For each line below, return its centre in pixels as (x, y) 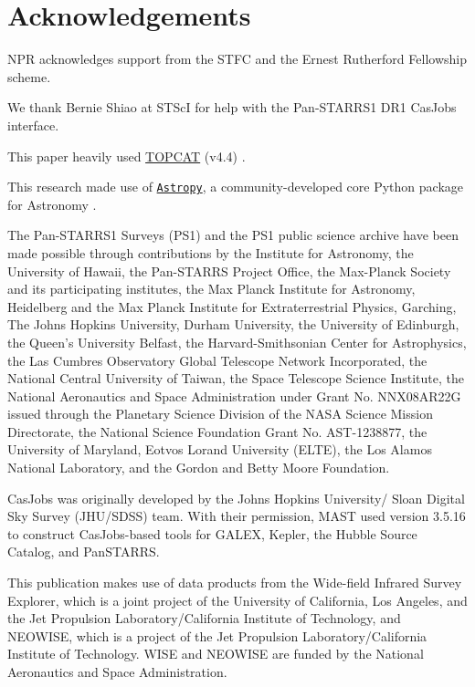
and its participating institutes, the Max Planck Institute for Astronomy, (211, 289)
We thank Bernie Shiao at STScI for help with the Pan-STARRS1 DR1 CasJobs (232, 107)
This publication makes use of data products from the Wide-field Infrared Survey (235, 583)
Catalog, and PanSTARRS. (84, 552)
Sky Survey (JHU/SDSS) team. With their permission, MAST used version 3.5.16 (237, 516)
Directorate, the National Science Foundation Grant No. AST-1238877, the (217, 431)
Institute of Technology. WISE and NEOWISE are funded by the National (216, 654)
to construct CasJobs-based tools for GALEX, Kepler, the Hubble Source (212, 533)
